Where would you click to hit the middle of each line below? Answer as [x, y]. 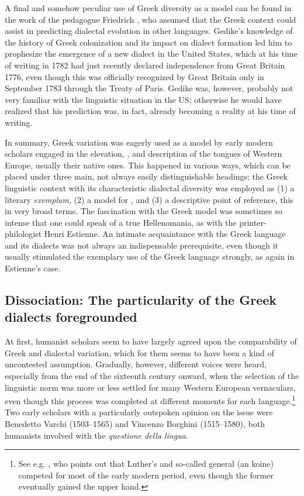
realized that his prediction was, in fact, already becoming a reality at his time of [150, 111]
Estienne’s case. [33, 268]
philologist [23, 234]
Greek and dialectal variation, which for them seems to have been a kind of [139, 352]
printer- [253, 222]
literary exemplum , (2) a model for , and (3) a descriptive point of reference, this [149, 199]
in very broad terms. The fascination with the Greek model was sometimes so [144, 211]
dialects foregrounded [71, 317]
